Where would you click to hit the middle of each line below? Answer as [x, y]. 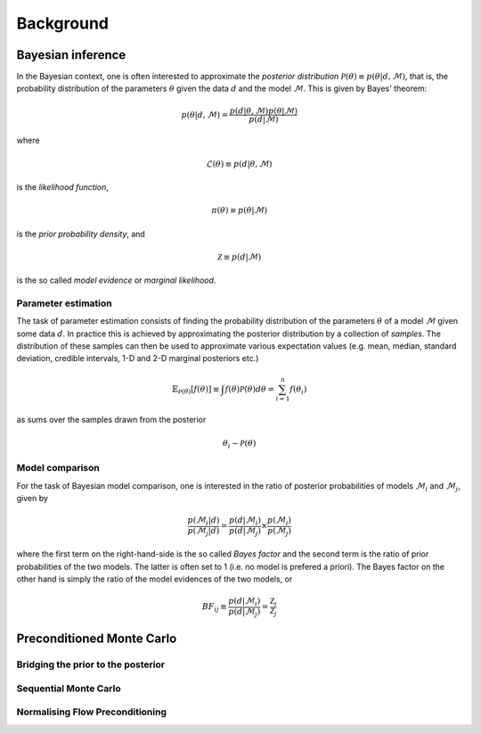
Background [62, 23]
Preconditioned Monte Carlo [97, 639]
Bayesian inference [71, 55]
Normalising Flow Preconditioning [91, 712]
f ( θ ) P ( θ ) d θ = [250, 389]
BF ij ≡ [214, 608]
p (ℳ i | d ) [204, 521]
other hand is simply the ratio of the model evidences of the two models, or [155, 579]
